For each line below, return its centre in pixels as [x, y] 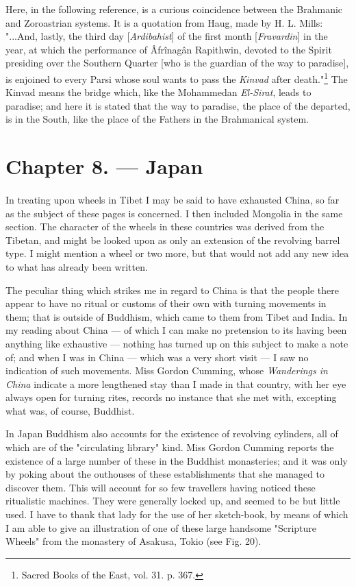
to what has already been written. [77, 266]
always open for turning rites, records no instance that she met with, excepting [171, 397]
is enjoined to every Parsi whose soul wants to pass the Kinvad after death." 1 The [177, 77]
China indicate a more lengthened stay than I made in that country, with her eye [176, 383]
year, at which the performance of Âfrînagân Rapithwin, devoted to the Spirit [169, 49]
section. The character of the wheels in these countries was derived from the [165, 227]
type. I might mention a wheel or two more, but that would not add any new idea [177, 253]
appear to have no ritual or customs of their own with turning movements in [166, 303]
